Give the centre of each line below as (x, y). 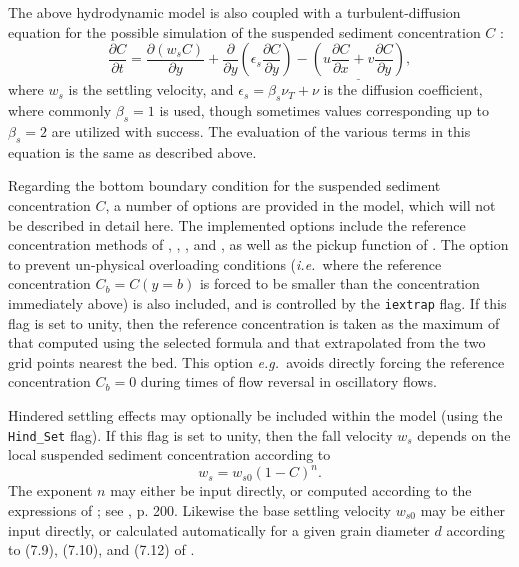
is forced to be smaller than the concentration (339, 283)
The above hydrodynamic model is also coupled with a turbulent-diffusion (234, 12)
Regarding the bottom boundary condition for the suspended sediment (224, 185)
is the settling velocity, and (151, 89)
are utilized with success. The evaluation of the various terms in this (261, 131)
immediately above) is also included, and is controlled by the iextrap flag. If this (257, 302)
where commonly (60, 110)
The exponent (50, 490)
